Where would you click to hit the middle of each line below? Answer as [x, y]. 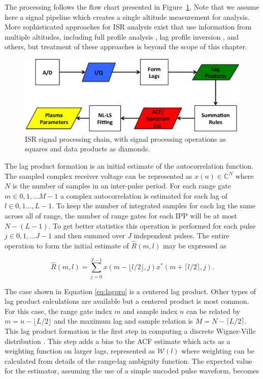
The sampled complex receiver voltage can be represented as [98, 176]
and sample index [150, 311]
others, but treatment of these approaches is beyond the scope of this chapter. [126, 46]
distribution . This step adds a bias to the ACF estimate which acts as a [118, 341]
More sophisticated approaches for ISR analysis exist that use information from [128, 27]
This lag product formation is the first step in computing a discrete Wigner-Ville [130, 331]
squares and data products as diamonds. [88, 149]
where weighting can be [218, 351]
